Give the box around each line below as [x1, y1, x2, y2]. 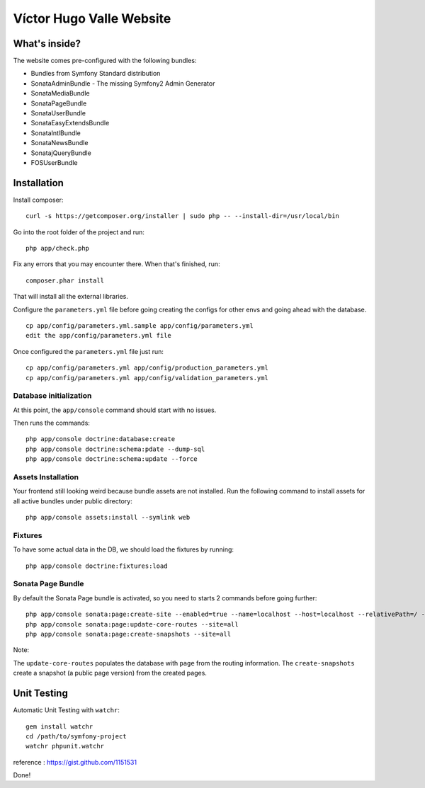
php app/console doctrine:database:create [25, 435, 176, 443]
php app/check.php [25, 244, 90, 253]
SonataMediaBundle [30, 89, 90, 98]
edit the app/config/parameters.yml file [25, 331, 171, 340]
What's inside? [13, 38, 81, 50]
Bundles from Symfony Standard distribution [30, 69, 161, 78]
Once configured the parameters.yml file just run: [13, 347, 164, 355]
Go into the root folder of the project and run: [13, 227, 145, 236]
